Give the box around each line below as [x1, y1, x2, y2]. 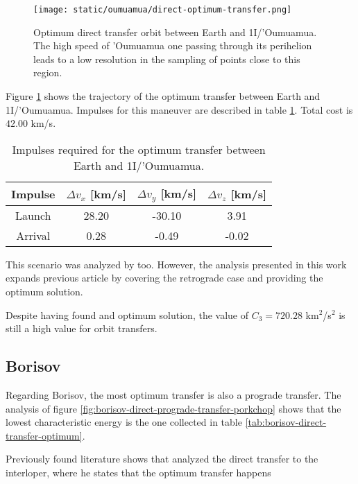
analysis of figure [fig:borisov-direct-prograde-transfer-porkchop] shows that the [6, 401, 341, 415]
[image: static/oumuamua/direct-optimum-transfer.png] [33, 5, 292, 15]
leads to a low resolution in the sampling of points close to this [33, 51, 300, 66]
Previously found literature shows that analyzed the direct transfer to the [6, 451, 318, 466]
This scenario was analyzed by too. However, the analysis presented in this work [6, 257, 347, 271]
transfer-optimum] [6, 428, 83, 442]
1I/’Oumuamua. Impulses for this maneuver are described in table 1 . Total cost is [6, 102, 353, 116]
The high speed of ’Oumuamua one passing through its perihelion [33, 38, 312, 53]
